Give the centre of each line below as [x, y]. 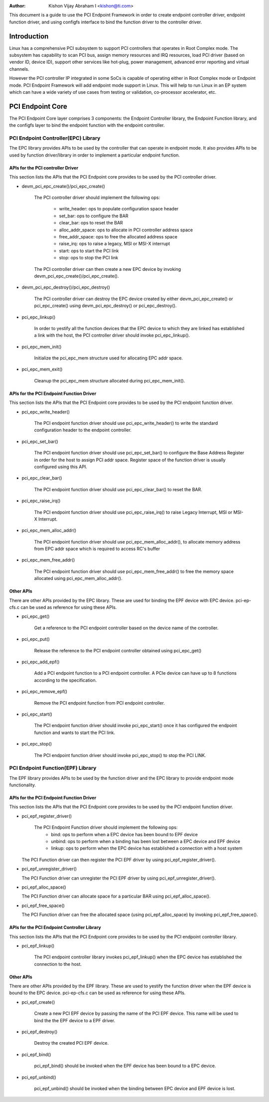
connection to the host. [58, 964]
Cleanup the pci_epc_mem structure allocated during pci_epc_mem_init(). [110, 380]
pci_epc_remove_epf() [44, 692]
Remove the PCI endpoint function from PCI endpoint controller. [100, 703]
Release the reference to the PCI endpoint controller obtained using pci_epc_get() [118, 650]
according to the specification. [66, 680]
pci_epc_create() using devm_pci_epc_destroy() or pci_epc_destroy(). [105, 306]
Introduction [29, 36]
